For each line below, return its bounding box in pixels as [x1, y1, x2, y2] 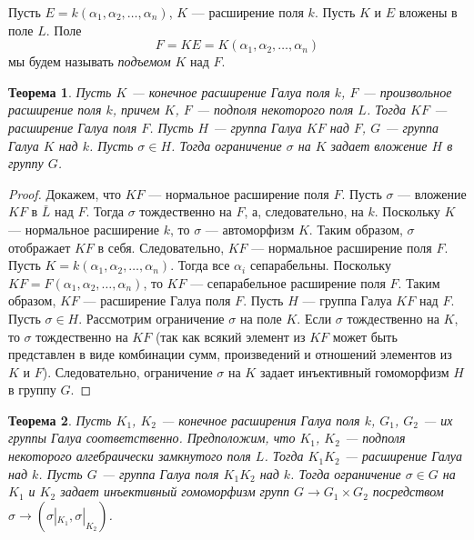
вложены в [398, 3, 458, 21]
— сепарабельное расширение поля [190, 273, 386, 292]
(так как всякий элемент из [155, 326, 306, 345]
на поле [239, 308, 282, 327]
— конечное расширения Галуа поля [160, 410, 360, 429]
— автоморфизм [205, 219, 295, 238]
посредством [372, 482, 444, 501]
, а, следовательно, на [244, 202, 364, 221]
